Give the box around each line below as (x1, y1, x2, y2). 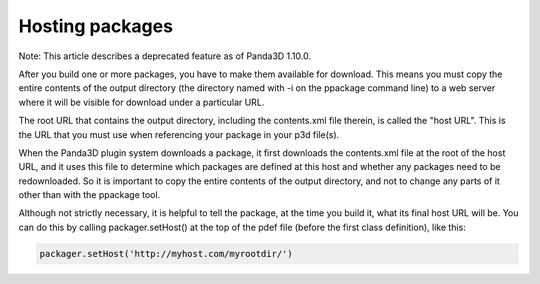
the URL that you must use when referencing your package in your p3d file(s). (18, 128, 340, 140)
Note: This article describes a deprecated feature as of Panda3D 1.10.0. (18, 50, 312, 62)
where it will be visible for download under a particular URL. (18, 96, 265, 108)
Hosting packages (18, 15, 174, 37)
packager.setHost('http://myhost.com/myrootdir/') (39, 248, 294, 259)
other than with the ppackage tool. (18, 189, 161, 201)
